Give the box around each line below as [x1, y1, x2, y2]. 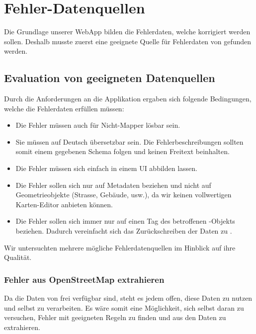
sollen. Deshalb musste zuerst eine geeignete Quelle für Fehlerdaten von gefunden [4, 36, 252, 46]
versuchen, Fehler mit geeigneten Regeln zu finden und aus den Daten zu [4, 312, 226, 323]
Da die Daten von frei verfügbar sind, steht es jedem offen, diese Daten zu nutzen [4, 293, 253, 303]
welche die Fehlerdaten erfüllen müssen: [4, 103, 124, 113]
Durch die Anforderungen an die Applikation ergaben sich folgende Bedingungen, [4, 93, 252, 104]
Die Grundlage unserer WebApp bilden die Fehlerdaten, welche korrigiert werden [4, 26, 251, 37]
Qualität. [4, 252, 32, 262]
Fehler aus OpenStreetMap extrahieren [4, 273, 165, 285]
